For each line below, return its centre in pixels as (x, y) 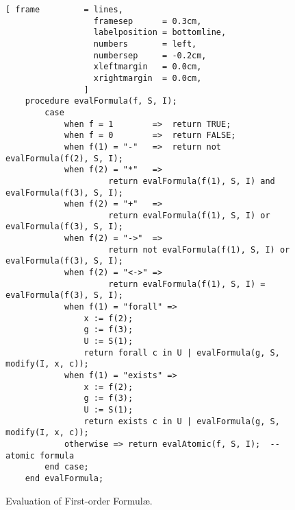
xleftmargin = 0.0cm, (147, 67)
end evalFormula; (64, 478)
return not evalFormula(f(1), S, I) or (199, 250)
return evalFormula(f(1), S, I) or (189, 215)
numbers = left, (145, 44)
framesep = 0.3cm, (147, 21)
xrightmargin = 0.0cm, (147, 78)
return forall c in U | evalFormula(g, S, (182, 352)
